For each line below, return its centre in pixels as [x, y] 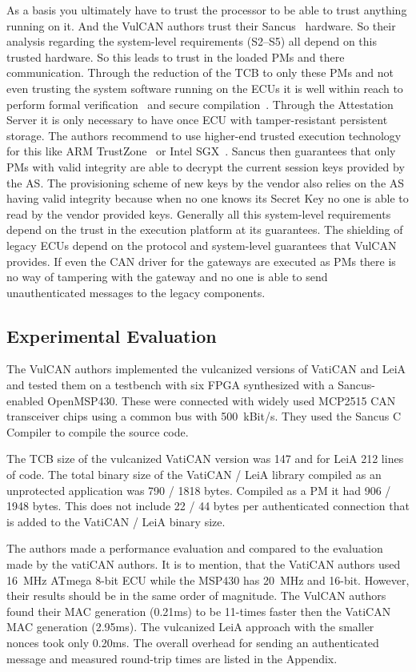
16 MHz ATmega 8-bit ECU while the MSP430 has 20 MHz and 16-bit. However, [208, 579]
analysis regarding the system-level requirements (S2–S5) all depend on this [192, 41]
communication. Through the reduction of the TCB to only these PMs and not [200, 72]
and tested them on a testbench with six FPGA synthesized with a [170, 385]
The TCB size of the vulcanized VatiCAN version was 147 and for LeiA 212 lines [205, 459]
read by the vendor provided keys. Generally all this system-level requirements [199, 213]
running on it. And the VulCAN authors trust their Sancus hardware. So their [201, 25]
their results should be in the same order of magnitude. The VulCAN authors [196, 596]
